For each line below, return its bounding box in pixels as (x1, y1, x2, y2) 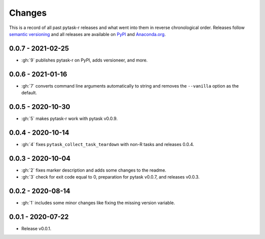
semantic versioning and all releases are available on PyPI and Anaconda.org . (9, 31, 166, 37)
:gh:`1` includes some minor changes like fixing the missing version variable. (21, 200, 175, 206)
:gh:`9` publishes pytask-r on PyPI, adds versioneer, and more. (21, 57, 148, 63)
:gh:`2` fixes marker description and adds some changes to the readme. (21, 167, 166, 173)
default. (21, 90, 37, 96)
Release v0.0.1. (21, 226, 52, 232)
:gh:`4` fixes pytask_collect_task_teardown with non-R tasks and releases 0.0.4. (21, 141, 194, 147)
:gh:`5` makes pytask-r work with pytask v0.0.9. (21, 116, 118, 121)
